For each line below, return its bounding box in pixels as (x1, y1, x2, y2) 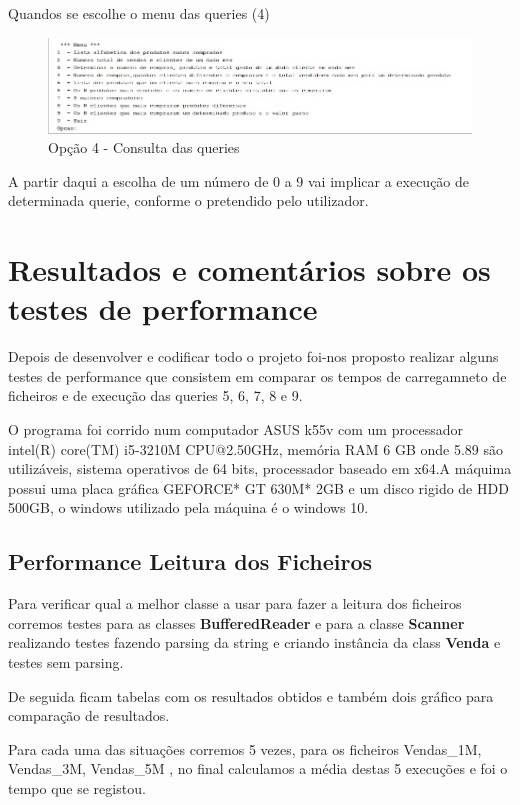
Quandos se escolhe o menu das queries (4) (8, 3, 270, 23)
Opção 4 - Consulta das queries (48, 137, 240, 158)
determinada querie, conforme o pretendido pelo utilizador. (8, 190, 369, 211)
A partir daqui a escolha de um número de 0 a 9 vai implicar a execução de (8, 170, 470, 191)
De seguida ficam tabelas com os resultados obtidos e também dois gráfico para (8, 685, 494, 706)
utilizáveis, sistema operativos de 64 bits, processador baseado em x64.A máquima (8, 458, 512, 479)
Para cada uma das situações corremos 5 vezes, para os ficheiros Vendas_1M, (8, 738, 482, 759)
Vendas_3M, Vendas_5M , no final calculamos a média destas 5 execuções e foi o (8, 758, 508, 779)
